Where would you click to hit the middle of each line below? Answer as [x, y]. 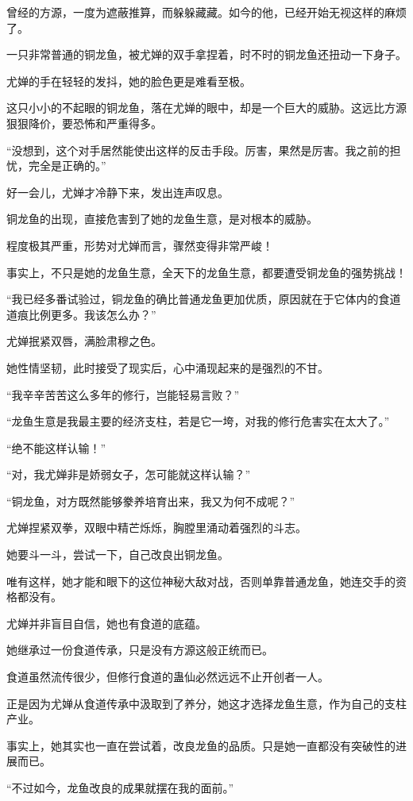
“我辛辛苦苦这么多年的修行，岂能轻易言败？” [123, 394]
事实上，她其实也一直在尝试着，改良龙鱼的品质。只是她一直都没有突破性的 [201, 745]
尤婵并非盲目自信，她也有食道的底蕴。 [106, 623]
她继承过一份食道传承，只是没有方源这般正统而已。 [140, 650]
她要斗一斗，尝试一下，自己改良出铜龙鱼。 [118, 555]
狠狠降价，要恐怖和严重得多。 [84, 123]
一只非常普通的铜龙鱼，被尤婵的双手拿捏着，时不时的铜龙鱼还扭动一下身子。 [206, 54]
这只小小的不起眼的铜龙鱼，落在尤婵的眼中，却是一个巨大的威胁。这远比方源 [206, 108]
